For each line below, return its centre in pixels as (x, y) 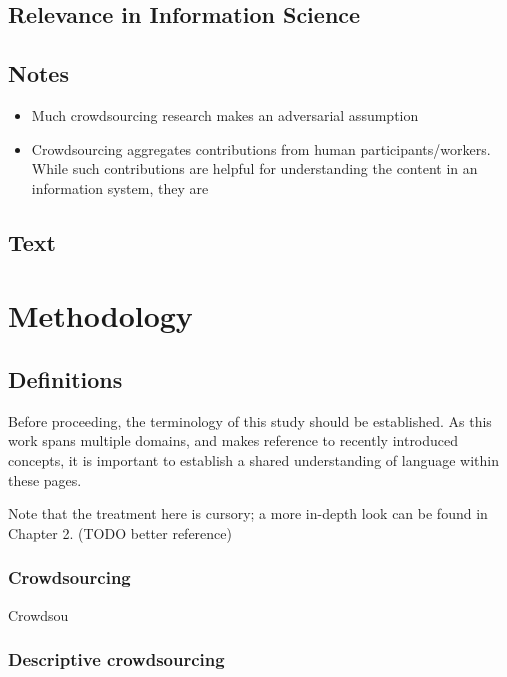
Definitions (65, 378)
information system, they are (120, 187)
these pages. (45, 479)
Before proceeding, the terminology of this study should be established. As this (250, 420)
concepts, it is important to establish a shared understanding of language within (254, 459)
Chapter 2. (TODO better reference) (120, 532)
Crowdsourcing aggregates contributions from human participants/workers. (261, 148)
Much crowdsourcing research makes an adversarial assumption (225, 114)
